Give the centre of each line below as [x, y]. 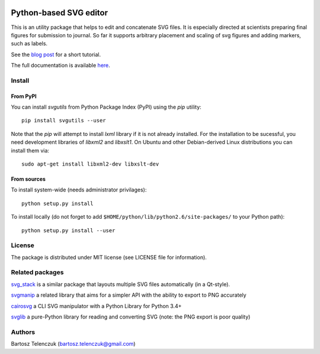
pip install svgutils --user [64, 121]
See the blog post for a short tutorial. [56, 54]
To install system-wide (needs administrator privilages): [79, 190]
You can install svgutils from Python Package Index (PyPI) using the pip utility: [106, 107]
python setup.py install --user [68, 230]
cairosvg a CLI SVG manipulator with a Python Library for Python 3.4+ [96, 306]
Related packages [37, 272]
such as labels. [29, 44]
